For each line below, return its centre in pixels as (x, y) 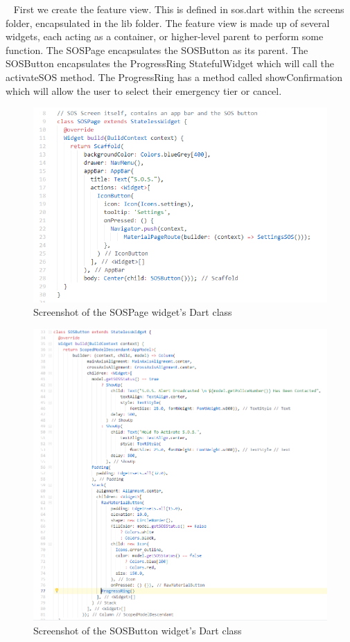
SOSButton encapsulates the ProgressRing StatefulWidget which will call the (170, 63)
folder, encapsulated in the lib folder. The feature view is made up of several (168, 23)
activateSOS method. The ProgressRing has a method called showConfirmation (174, 77)
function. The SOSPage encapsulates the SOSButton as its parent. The (157, 50)
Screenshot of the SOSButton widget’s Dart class (138, 630)
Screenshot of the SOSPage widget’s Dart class (133, 312)
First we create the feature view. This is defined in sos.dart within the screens (179, 9)
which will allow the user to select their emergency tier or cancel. (144, 90)
